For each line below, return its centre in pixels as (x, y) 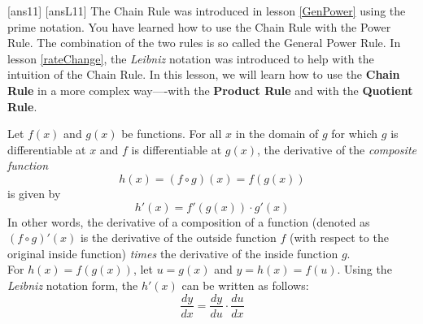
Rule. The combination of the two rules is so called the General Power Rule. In (204, 43)
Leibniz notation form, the (73, 285)
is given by (34, 193)
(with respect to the (339, 238)
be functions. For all (172, 134)
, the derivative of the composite (337, 149)
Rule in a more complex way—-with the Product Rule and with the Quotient (210, 90)
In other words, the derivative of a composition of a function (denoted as (189, 221)
